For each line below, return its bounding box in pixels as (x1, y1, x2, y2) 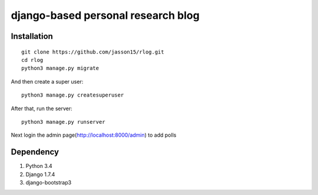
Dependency (11, 147, 59, 157)
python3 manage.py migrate (21, 65, 100, 72)
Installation (11, 31, 53, 41)
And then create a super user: (11, 78, 84, 85)
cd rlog (21, 57, 44, 63)
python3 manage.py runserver (21, 118, 105, 125)
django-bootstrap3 (25, 179, 72, 186)
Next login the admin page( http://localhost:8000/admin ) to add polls (11, 131, 177, 138)
